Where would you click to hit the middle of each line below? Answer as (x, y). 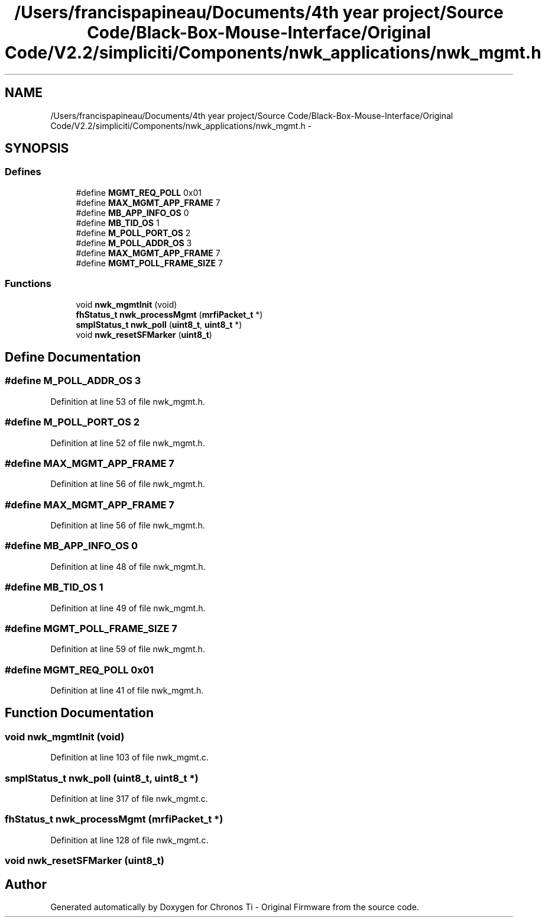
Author (26, 884)
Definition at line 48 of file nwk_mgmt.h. (128, 566)
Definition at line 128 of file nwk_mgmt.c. (129, 840)
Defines (23, 172)
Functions (28, 284)
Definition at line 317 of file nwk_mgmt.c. (129, 799)
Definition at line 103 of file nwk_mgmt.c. (129, 757)
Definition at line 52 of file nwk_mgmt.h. (128, 443)
